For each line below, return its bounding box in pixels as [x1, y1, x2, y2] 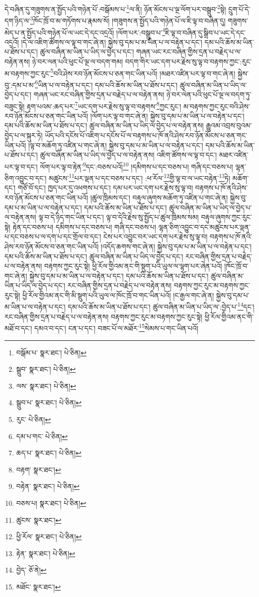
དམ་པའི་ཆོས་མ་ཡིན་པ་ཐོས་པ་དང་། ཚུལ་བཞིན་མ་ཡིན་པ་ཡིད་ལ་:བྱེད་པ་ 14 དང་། [68, 300, 255, 312]
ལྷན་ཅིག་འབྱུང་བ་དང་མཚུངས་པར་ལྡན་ [158, 221, 251, 232]
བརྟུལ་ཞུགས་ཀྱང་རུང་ [201, 212, 252, 222]
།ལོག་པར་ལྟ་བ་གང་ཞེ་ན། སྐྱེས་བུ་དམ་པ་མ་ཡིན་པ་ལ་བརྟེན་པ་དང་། [90, 110, 245, 121]
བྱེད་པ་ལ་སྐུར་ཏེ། [4, 130, 43, 141]
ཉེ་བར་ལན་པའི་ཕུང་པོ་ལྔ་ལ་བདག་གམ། [32, 56, 123, 66]
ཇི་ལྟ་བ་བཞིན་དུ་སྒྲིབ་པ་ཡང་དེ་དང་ [165, 27, 246, 37]
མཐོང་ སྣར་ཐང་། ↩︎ [16, 581, 61, 592]
